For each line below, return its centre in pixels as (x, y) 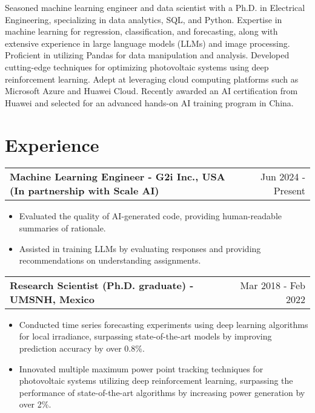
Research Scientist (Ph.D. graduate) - (102, 285)
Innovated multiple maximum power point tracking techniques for (141, 368)
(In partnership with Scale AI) (85, 191)
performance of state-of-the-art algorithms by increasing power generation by (162, 392)
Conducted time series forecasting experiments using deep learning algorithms (164, 324)
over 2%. (35, 404)
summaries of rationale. (62, 228)
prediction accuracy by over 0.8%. (82, 348)
